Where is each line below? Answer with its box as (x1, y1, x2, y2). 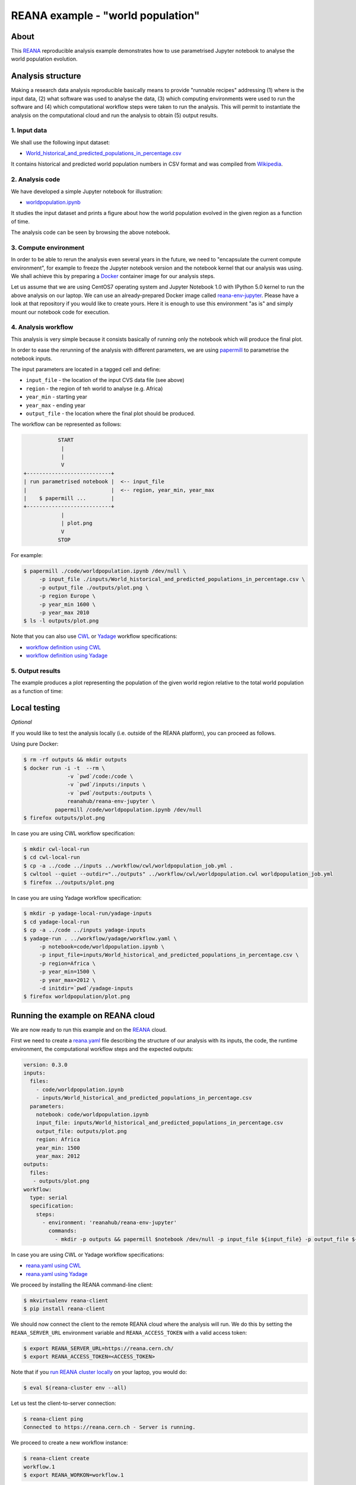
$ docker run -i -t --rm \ (23, 764, 105, 772)
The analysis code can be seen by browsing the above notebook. (11, 229, 171, 236)
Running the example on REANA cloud (11, 1010, 155, 1020)
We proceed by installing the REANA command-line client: (11, 1281, 153, 1288)
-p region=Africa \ (39, 960, 96, 966)
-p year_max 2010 (39, 609, 90, 616)
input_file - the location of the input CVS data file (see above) (26, 377, 185, 384)
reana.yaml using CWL (26, 1262, 81, 1269)
